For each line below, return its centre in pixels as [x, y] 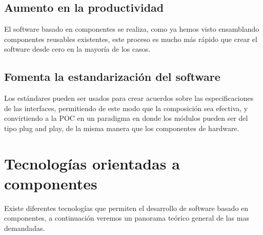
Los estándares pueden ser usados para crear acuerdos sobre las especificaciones [129, 98]
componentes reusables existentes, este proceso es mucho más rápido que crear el [131, 39]
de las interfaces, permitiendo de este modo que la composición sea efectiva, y [126, 108]
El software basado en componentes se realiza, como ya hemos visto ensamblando [132, 29]
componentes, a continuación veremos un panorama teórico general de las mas [127, 218]
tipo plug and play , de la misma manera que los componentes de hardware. [122, 128]
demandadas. [25, 228]
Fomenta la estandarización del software [112, 77]
